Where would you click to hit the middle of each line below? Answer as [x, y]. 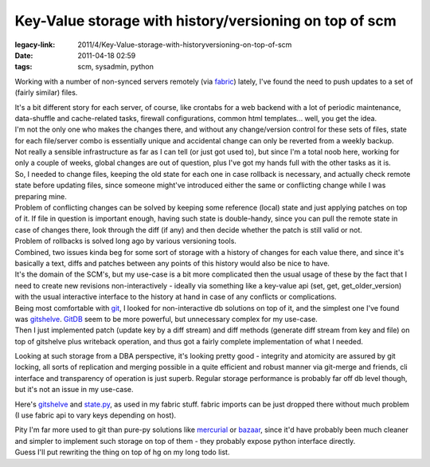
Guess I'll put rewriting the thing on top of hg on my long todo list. [122, 452]
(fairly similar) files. [46, 92]
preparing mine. [41, 196]
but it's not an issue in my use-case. [74, 390]
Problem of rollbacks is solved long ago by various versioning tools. [125, 241]
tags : [23, 67]
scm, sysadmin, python [116, 67]
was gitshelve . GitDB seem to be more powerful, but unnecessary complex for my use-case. [166, 319]
